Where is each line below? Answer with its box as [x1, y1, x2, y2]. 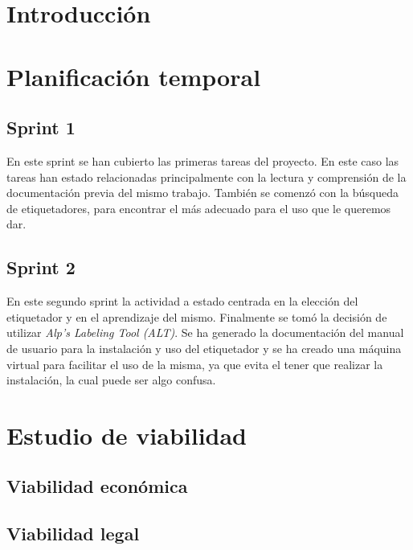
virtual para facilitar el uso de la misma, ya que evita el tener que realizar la [6, 355, 383, 372]
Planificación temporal [6, 60, 261, 92]
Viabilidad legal [6, 521, 140, 546]
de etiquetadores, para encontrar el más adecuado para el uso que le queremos [6, 199, 391, 216]
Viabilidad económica [6, 474, 188, 499]
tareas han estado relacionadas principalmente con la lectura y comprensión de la [6, 168, 407, 185]
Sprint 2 [6, 255, 76, 280]
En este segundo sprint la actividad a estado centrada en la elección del [6, 293, 358, 310]
